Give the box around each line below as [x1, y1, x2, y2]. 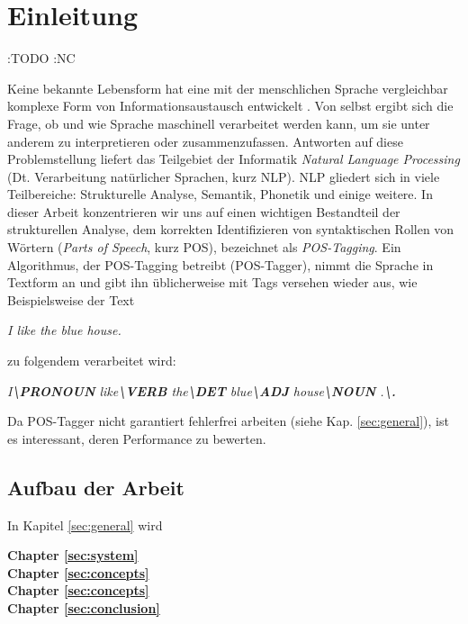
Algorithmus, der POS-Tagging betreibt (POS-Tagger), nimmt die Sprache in [7, 255, 434, 274]
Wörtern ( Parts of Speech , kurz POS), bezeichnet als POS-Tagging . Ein [7, 238, 401, 257]
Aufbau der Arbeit [7, 473, 184, 501]
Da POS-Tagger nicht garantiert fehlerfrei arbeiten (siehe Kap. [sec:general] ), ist [7, 411, 449, 430]
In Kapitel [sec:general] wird [7, 515, 163, 534]
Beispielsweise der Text [7, 290, 135, 309]
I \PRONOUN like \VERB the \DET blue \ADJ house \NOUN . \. [7, 381, 396, 400]
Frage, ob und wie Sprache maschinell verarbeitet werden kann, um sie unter [7, 113, 430, 132]
